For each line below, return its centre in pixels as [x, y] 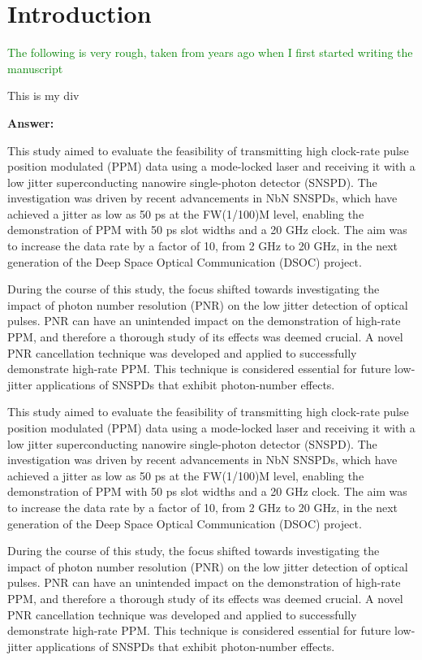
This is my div [43, 96]
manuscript [35, 68]
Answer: [31, 122]
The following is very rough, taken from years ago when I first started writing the [210, 52]
